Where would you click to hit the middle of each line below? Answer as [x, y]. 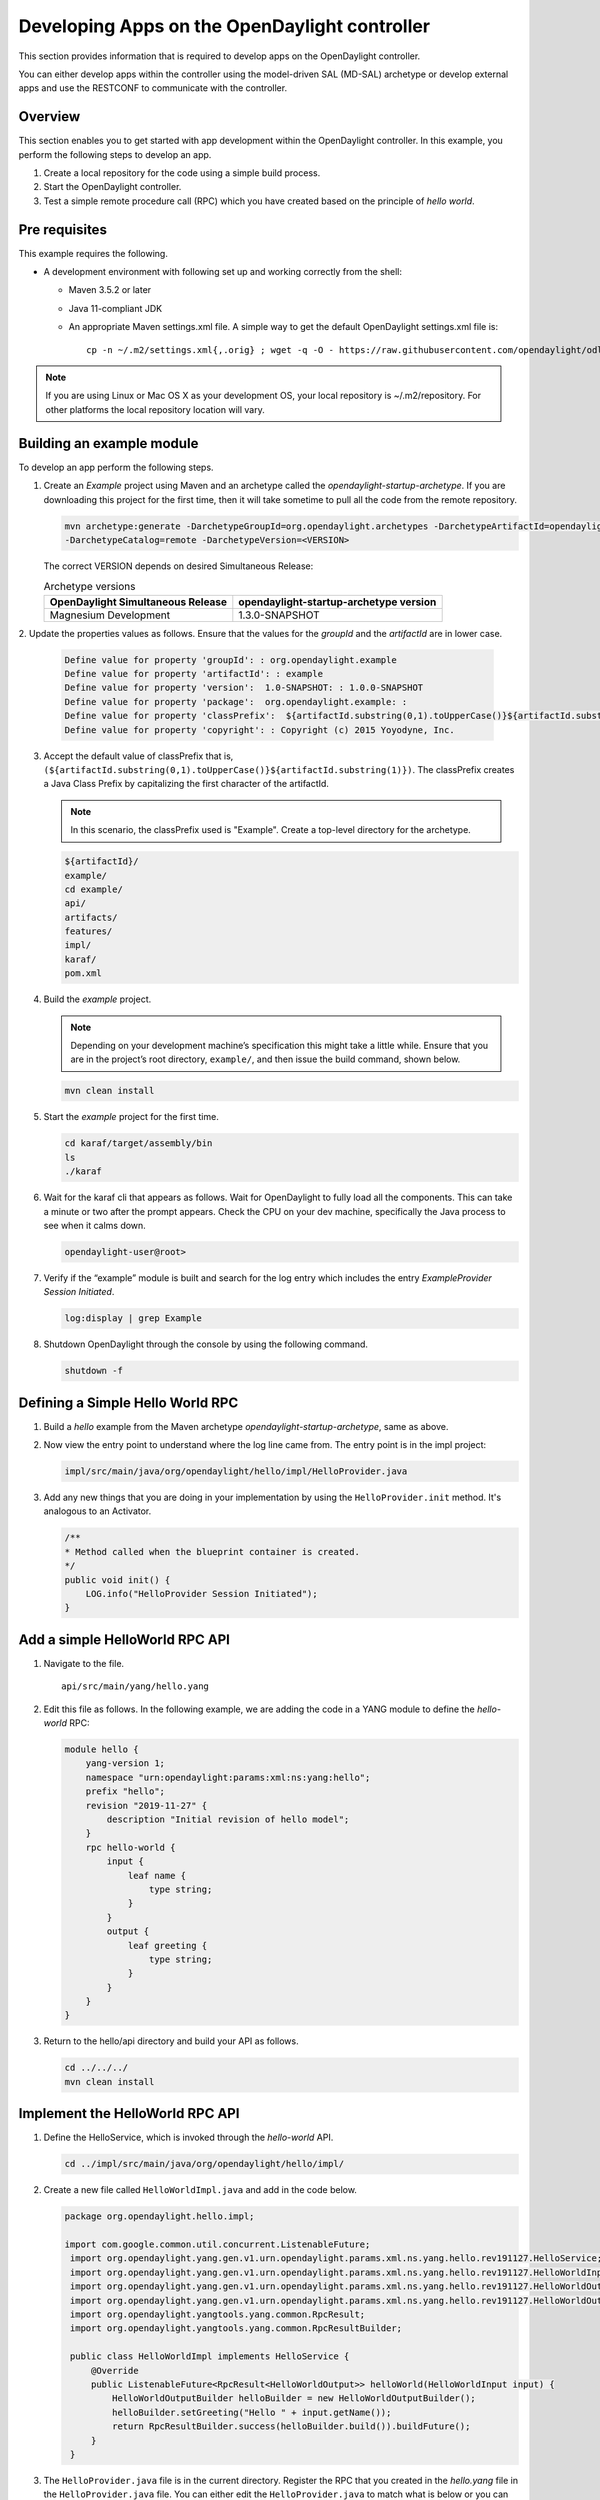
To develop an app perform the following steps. [116, 467]
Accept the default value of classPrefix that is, [138, 756]
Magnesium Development [109, 615]
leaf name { [157, 1875]
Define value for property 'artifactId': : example [194, 674]
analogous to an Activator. [97, 1511]
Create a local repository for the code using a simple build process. [182, 173]
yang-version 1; [125, 1763]
